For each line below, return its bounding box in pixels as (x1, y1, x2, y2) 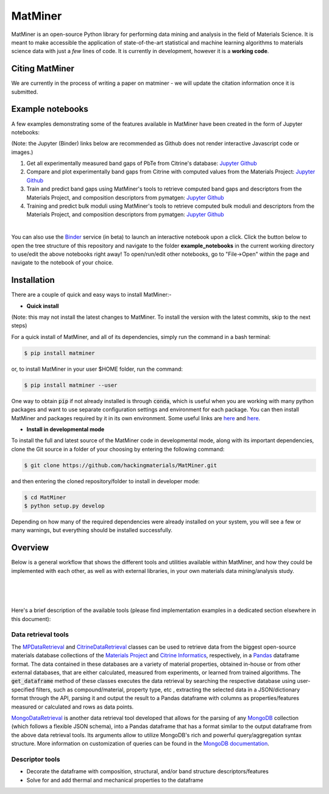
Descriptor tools (11, 755, 60, 763)
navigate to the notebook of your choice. (11, 259, 114, 266)
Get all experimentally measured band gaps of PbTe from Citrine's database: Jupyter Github (26, 159, 257, 167)
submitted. (11, 88, 38, 95)
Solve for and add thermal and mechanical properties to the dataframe (26, 776, 203, 784)
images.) (11, 148, 34, 156)
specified (11, 686, 35, 693)
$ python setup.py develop (24, 503, 105, 509)
